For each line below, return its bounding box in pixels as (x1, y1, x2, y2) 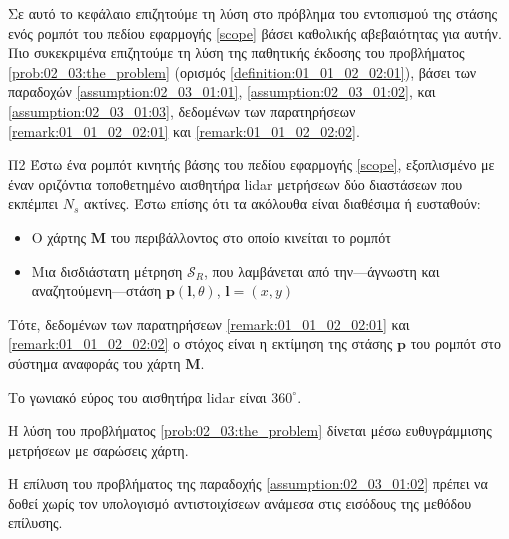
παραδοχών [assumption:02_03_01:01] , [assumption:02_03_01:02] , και (8, 81, 436, 102)
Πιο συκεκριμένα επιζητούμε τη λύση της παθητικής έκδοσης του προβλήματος (8, 42, 465, 63)
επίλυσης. (8, 512, 63, 533)
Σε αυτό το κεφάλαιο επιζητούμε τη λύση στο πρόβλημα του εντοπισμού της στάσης (8, 3, 497, 23)
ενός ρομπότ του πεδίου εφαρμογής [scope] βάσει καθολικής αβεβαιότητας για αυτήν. (8, 22, 502, 43)
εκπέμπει (8, 193, 59, 214)
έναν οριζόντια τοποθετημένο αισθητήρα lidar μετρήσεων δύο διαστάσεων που (8, 173, 463, 194)
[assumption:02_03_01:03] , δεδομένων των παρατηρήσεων (8, 100, 356, 121)
